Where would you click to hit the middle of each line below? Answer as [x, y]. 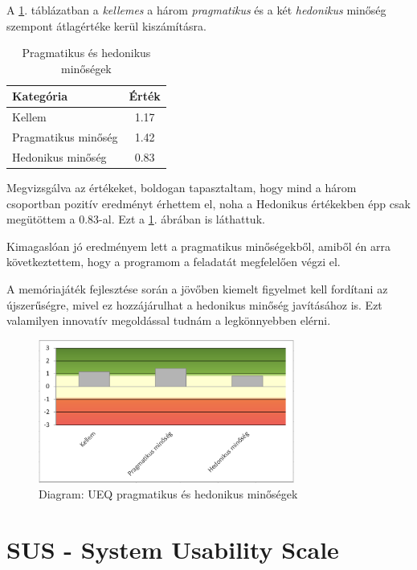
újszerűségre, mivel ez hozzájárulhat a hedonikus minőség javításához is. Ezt [194, 304]
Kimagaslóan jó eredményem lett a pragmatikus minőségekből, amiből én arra [198, 246]
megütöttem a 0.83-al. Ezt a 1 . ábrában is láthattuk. [136, 219]
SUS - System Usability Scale [173, 549]
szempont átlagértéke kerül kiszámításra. [106, 25]
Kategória [40, 96]
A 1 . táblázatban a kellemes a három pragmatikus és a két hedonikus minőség [196, 10]
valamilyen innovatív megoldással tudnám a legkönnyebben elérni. [169, 320]
